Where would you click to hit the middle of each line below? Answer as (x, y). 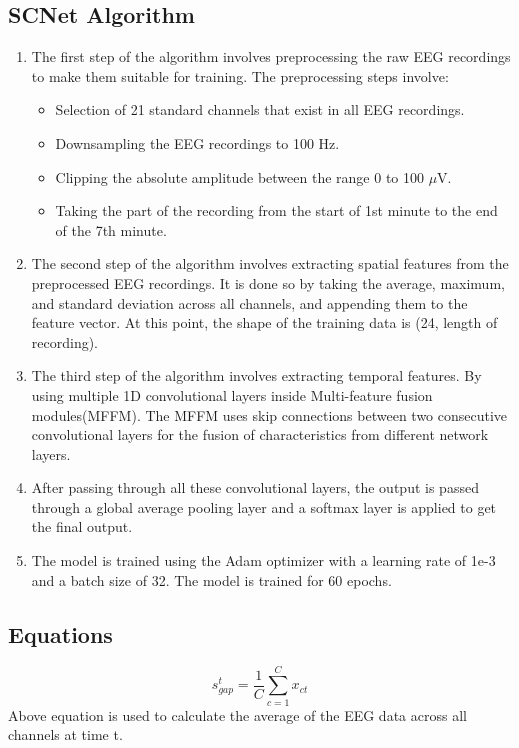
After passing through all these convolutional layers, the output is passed (255, 487)
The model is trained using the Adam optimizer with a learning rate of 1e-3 (263, 560)
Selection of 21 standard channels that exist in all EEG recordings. (260, 109)
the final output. (82, 526)
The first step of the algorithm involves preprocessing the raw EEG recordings (271, 56)
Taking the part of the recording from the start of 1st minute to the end (276, 210)
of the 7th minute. (111, 229)
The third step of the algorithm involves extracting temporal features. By (256, 375)
